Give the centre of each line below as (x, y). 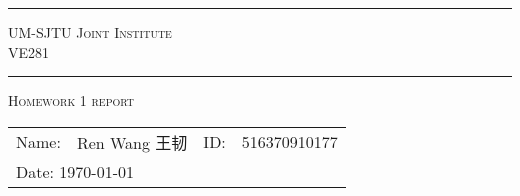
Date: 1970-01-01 (75, 171)
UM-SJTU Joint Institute (90, 32)
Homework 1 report (71, 100)
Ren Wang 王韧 (132, 142)
